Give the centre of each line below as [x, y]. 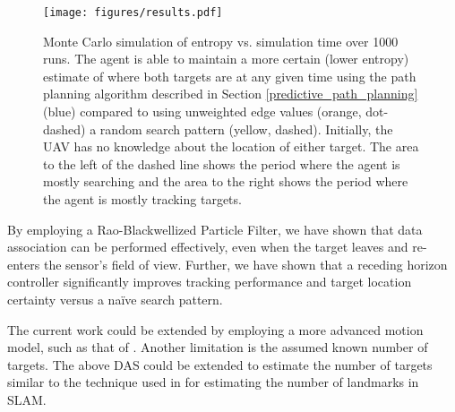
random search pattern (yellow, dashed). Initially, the [246, 129]
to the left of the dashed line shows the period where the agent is [222, 163]
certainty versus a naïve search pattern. [115, 299]
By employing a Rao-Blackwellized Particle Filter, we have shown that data [215, 229]
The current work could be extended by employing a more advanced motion [215, 329]
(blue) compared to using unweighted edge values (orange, [202, 112]
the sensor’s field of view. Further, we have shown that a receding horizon [245, 264]
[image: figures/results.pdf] [133, 13]
